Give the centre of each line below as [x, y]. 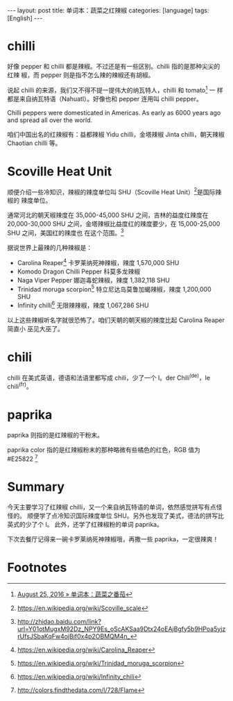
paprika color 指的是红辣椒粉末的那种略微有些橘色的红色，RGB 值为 [104, 450]
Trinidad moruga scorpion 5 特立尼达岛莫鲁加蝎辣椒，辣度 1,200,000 [114, 288]
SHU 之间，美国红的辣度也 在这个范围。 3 [66, 232]
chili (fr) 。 [20, 386]
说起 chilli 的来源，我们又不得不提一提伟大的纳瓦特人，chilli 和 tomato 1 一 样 [115, 90]
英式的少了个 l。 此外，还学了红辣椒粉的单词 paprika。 [85, 524]
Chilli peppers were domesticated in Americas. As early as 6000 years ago [114, 112]
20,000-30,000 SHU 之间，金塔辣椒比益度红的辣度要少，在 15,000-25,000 [114, 224]
